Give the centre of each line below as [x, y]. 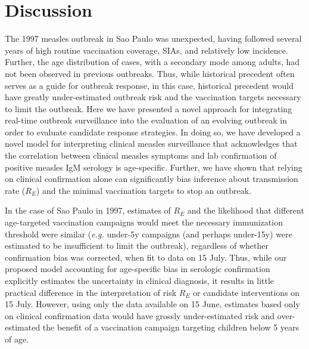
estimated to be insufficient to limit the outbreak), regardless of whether [137, 245]
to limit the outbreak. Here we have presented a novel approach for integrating [149, 108]
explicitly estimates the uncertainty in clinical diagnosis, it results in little [140, 280]
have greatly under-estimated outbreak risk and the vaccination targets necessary [153, 97]
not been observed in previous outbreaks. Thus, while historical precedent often [150, 73]
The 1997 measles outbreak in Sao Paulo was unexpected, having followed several [153, 38]
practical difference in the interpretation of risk [91, 292]
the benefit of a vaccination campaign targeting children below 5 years [171, 327]
